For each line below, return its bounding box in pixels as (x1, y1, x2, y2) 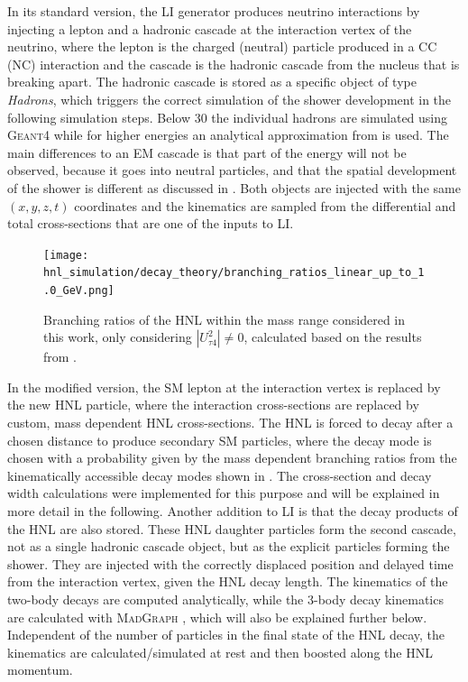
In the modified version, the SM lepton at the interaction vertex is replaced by (7, 377, 441, 396)
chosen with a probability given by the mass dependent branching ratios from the (7, 448, 457, 467)
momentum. (7, 660, 73, 679)
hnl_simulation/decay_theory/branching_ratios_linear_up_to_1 (43, 266, 425, 280)
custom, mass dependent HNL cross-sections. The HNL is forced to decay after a (7, 413, 454, 432)
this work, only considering (43, 327, 192, 346)
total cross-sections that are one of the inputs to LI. (7, 214, 294, 233)
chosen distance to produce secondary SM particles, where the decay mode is (7, 430, 432, 449)
